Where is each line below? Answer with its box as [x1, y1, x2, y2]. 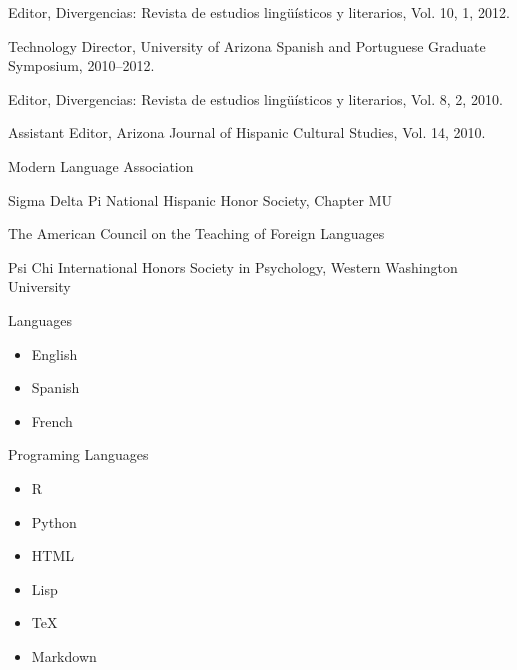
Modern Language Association [8, 155, 194, 176]
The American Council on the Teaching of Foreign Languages [8, 223, 385, 244]
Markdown [31, 645, 97, 666]
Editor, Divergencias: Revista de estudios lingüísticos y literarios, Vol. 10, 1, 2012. [8, 2, 510, 22]
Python [31, 511, 77, 532]
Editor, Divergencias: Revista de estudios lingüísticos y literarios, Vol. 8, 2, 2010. [8, 88, 503, 109]
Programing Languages [8, 444, 149, 465]
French [31, 410, 73, 431]
